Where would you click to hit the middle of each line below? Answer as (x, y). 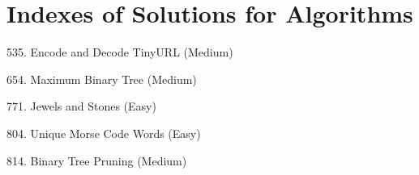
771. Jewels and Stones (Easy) (81, 106)
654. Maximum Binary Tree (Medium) (102, 79)
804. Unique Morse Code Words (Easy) (104, 133)
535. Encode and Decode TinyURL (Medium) (120, 52)
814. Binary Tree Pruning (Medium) (97, 160)
